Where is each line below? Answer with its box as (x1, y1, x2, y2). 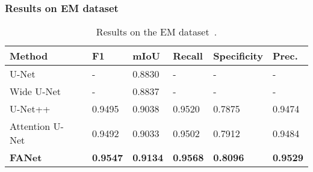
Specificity (213, 49, 263, 63)
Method (10, 49, 48, 63)
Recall (173, 49, 203, 63)
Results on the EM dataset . (96, 25, 217, 39)
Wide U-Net (10, 84, 61, 99)
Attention (10, 119, 51, 134)
